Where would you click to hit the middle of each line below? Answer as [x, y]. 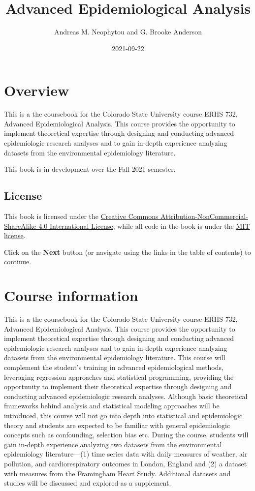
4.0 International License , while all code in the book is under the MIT [144, 226]
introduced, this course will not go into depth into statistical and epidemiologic [123, 415]
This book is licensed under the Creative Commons [81, 216]
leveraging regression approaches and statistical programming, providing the [119, 377]
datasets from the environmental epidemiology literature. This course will [115, 357]
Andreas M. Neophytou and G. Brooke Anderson [128, 32]
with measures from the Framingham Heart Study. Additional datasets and [117, 473]
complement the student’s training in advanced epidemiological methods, [114, 367]
